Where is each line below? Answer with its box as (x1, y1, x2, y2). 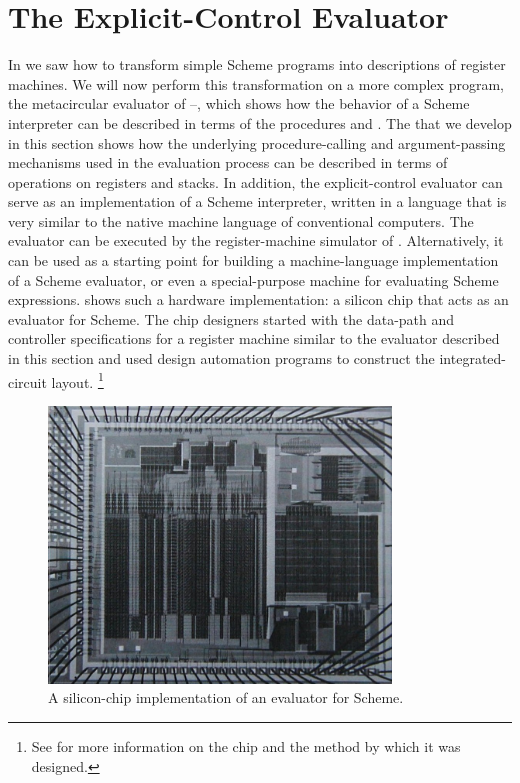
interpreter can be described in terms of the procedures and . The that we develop (8, 112, 512, 133)
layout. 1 (51, 368, 104, 392)
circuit (8, 371, 47, 392)
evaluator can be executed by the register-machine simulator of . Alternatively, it (8, 230, 504, 251)
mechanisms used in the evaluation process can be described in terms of (8, 152, 448, 173)
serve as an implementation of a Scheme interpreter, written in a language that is (8, 191, 507, 212)
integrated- (439, 348, 507, 369)
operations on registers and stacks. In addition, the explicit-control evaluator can (8, 171, 503, 192)
